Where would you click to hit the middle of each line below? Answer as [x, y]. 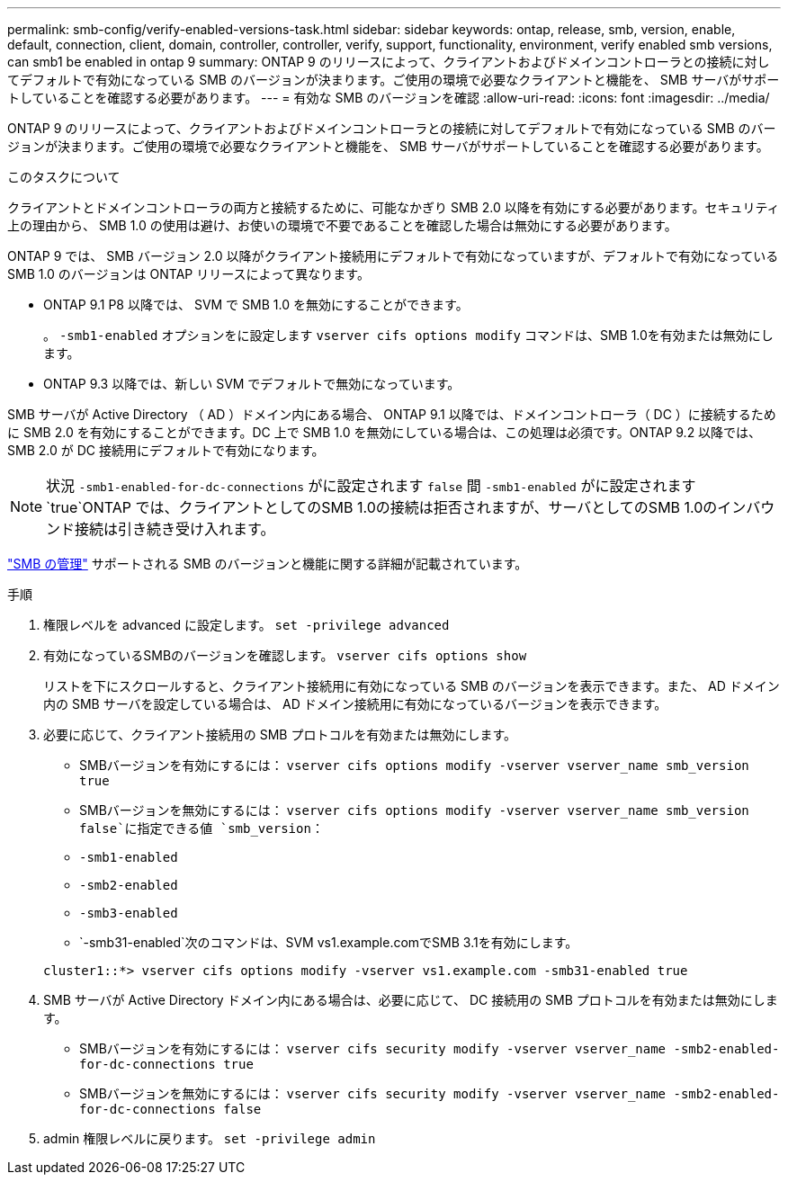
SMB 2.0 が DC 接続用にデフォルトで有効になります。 [166, 450]
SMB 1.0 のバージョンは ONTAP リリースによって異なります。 [188, 274]
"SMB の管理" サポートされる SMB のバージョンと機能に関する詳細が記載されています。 [268, 564]
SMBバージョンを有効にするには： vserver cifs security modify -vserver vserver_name [373, 1048]
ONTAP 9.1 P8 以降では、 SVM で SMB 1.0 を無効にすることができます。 [256, 304]
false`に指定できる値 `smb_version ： [201, 828]
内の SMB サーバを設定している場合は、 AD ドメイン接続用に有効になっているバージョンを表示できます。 [355, 704]
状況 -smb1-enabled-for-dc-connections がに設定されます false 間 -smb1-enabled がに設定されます [371, 486]
